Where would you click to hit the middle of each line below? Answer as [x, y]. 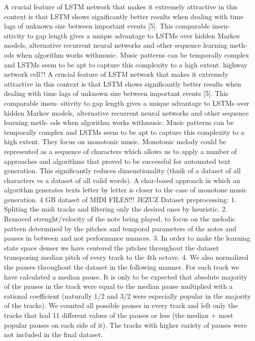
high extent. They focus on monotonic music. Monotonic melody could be [115, 141]
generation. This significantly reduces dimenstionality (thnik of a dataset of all [122, 170]
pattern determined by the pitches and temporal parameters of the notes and [120, 228]
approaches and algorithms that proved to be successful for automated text [117, 161]
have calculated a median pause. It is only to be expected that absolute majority [126, 276]
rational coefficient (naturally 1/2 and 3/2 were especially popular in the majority [127, 295]
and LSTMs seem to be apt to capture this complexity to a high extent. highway [126, 64]
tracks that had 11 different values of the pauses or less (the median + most [119, 315]
